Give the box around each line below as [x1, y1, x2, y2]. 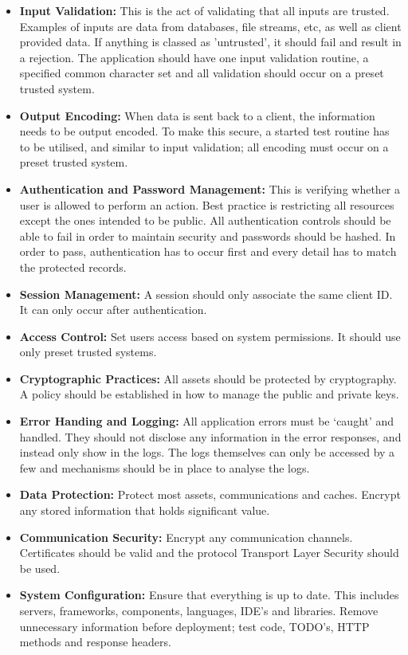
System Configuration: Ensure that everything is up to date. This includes [19, 586, 399, 603]
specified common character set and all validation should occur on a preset [19, 65, 384, 81]
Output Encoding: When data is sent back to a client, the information [19, 107, 375, 124]
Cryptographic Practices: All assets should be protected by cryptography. [19, 370, 397, 386]
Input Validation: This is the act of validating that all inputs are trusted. [19, 2, 390, 18]
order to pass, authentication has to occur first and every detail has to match [19, 243, 397, 260]
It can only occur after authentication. [19, 301, 207, 318]
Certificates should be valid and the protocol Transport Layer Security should [19, 544, 399, 561]
